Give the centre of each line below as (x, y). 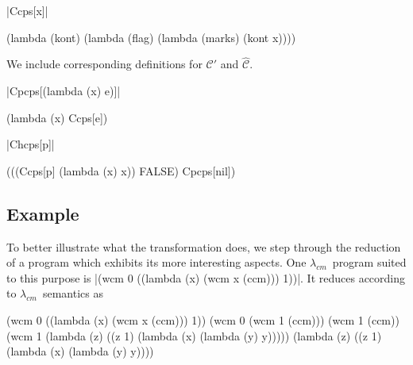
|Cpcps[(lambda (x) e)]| (64, 90)
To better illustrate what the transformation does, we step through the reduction (204, 246)
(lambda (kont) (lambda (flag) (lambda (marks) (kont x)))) (151, 37)
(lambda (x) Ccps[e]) (57, 117)
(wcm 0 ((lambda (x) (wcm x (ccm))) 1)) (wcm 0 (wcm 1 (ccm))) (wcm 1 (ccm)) (203, 319)
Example (43, 213)
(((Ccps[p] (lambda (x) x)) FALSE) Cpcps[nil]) (121, 170)
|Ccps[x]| (27, 10)
